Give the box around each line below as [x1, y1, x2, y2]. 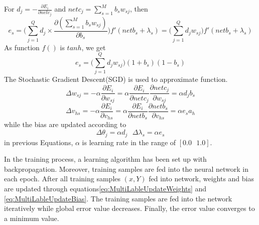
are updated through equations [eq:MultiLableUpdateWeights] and [4, 183, 207, 193]
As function [4, 42, 40, 52]
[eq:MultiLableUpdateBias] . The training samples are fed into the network [4, 193, 232, 203]
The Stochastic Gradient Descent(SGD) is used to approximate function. [4, 74, 228, 84]
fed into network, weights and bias [149, 173, 254, 184]
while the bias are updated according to [4, 119, 126, 130]
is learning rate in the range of [82, 137, 176, 147]
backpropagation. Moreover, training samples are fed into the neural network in [4, 163, 248, 174]
